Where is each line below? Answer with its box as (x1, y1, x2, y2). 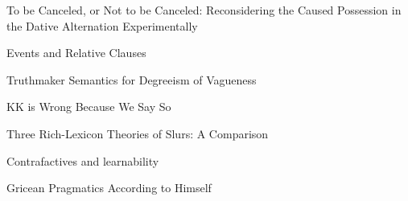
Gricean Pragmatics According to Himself (6, 179, 212, 196)
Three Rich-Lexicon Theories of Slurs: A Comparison (6, 125, 269, 142)
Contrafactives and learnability (6, 152, 159, 169)
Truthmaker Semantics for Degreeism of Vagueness (6, 71, 257, 88)
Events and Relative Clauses (6, 44, 146, 61)
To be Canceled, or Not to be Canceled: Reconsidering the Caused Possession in (6, 2, 402, 18)
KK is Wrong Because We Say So (6, 98, 171, 115)
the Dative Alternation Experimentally (6, 17, 198, 34)
